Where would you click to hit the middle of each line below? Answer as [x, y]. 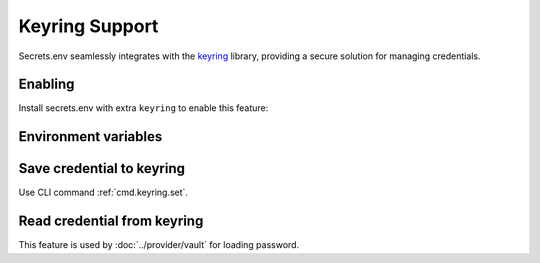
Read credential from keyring [111, 221]
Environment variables [90, 136]
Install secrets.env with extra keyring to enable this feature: [143, 108]
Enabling [46, 84]
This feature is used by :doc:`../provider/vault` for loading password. [159, 245]
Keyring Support [88, 26]
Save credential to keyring [101, 168]
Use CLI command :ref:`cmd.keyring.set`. [103, 192]
